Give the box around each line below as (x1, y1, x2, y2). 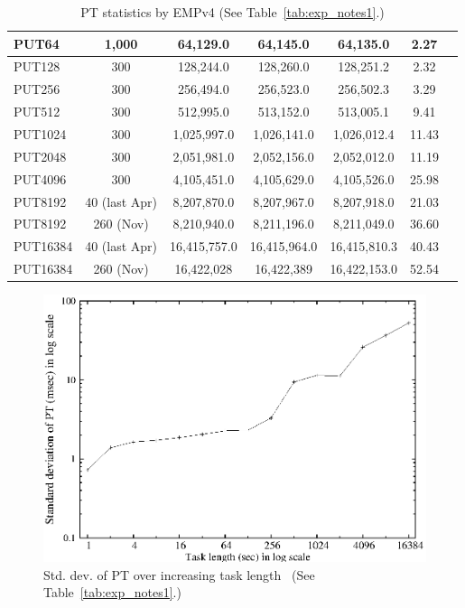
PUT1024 (14, 124, 67, 143)
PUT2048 (14, 146, 67, 165)
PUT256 (14, 80, 60, 98)
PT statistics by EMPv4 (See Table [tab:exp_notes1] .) (80, 3, 385, 21)
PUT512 (14, 102, 60, 121)
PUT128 (14, 57, 60, 76)
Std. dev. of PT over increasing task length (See (43, 565, 315, 584)
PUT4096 (14, 169, 67, 188)
